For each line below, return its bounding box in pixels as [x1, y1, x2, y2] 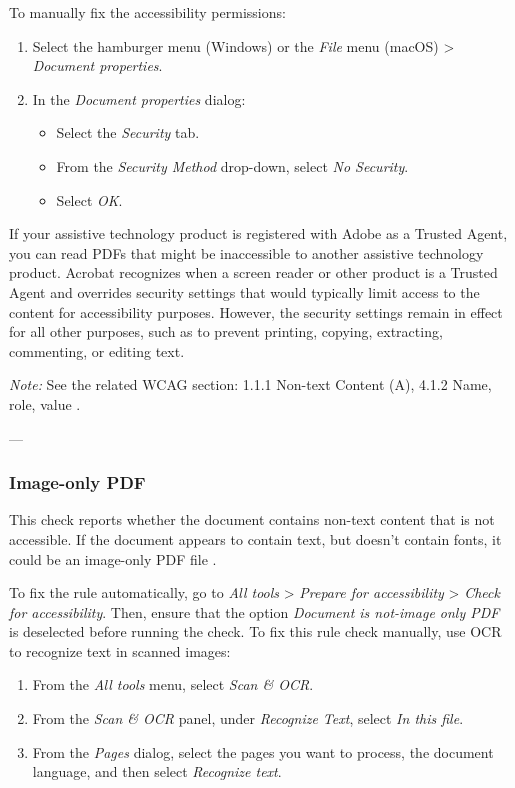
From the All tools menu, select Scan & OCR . [32, 674, 314, 695]
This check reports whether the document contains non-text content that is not [9, 509, 495, 530]
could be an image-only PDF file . [9, 548, 217, 569]
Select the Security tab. [56, 122, 200, 143]
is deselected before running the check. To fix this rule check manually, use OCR [9, 621, 502, 642]
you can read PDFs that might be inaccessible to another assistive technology [9, 242, 484, 263]
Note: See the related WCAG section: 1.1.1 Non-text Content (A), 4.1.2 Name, [9, 374, 492, 395]
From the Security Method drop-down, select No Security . [56, 155, 409, 176]
